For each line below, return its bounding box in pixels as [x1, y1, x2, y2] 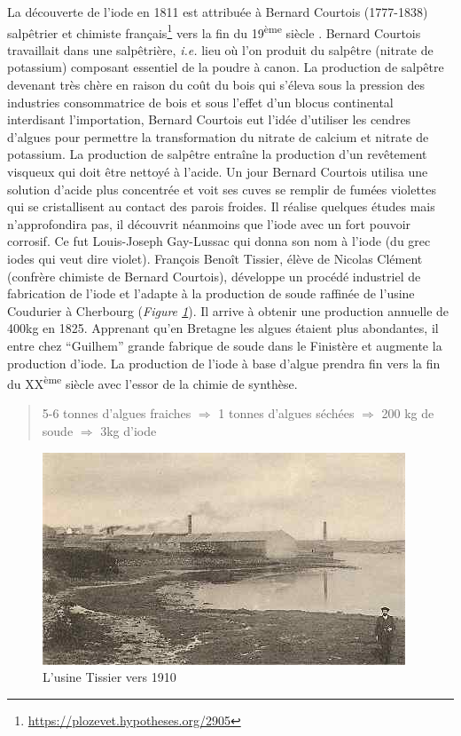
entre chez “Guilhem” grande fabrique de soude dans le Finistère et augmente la [7, 336, 442, 354]
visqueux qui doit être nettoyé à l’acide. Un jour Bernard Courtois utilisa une [7, 162, 428, 180]
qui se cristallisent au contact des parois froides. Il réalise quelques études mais [7, 197, 435, 216]
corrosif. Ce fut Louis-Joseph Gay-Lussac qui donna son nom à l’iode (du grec [7, 232, 431, 250]
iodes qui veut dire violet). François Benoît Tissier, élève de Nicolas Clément [7, 249, 423, 267]
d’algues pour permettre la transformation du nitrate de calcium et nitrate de [7, 127, 429, 146]
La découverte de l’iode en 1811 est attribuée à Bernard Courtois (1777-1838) [7, 3, 428, 20]
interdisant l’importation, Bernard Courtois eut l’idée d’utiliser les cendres [7, 110, 411, 129]
